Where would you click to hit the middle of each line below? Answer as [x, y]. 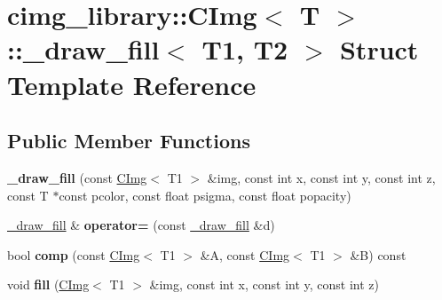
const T [28, 195]
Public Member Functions [129, 141]
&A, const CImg [245, 254]
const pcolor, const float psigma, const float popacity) [205, 195]
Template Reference [132, 84]
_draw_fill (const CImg [77, 177]
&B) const [378, 254]
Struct [379, 49]
